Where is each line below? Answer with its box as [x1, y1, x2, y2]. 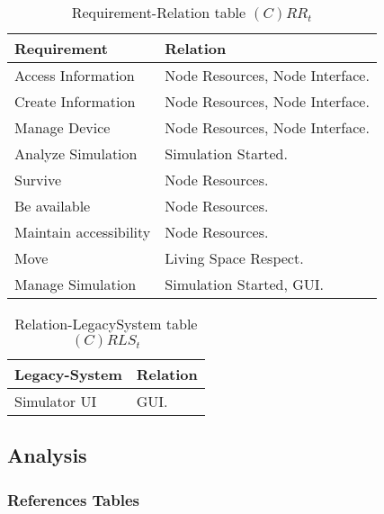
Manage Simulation [14, 274, 137, 294]
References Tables [7, 488, 139, 510]
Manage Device [14, 117, 111, 138]
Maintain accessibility [14, 221, 151, 242]
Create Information [14, 91, 136, 112]
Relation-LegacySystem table [14, 313, 198, 334]
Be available [14, 195, 91, 216]
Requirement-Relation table [71, 2, 246, 23]
